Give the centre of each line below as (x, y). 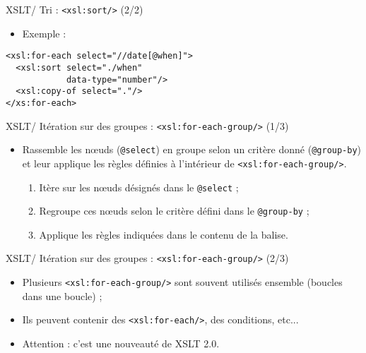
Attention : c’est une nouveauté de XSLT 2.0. (121, 343)
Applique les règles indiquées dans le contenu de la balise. (164, 234)
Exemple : (44, 33)
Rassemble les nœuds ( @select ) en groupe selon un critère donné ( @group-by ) (192, 149)
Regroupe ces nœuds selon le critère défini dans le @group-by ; (174, 211)
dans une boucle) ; (62, 295)
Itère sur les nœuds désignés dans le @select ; (139, 187)
